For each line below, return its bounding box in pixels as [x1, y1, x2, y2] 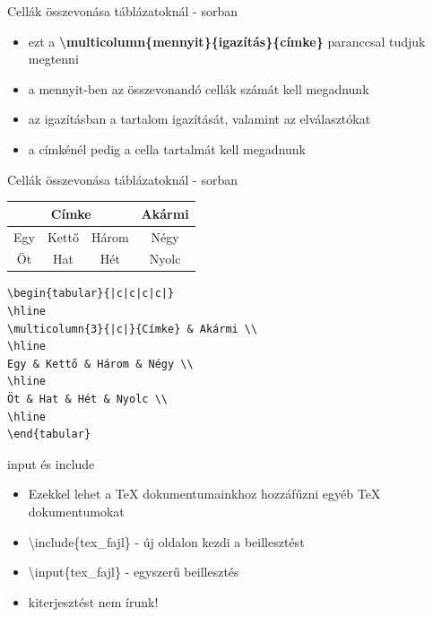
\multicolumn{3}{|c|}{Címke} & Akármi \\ [7, 322, 258, 335]
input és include [7, 454, 95, 473]
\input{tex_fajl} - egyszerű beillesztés [28, 562, 239, 581]
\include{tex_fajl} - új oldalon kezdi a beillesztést [28, 532, 305, 551]
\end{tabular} [7, 428, 91, 441]
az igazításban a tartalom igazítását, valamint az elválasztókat [28, 109, 371, 128]
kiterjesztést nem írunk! [28, 592, 159, 611]
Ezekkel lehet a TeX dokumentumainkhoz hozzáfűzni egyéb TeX [28, 484, 381, 503]
